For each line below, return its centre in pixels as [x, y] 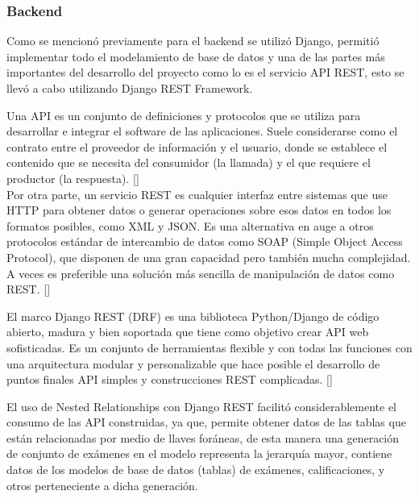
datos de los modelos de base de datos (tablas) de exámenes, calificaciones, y [196, 470]
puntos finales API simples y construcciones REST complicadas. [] [170, 379]
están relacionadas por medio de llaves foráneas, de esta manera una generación [203, 437]
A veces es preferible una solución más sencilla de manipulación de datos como [201, 273]
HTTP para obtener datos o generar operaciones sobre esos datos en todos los [199, 210]
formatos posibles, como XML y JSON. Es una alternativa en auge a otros [190, 225]
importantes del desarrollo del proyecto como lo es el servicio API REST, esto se [205, 72]
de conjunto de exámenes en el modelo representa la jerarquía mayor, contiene [199, 453]
